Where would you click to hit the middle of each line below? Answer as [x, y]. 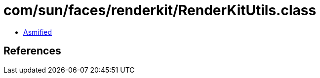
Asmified [38, 32]
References [32, 51]
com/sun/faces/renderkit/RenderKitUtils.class [160, 10]
